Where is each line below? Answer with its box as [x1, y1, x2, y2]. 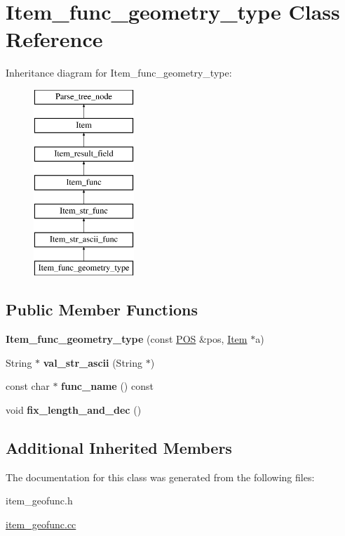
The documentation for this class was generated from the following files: [6, 469, 315, 484]
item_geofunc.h [6, 493, 73, 508]
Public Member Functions [6, 299, 198, 320]
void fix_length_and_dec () [6, 403, 142, 417]
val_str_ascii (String [43, 355, 142, 370]
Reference [6, 25, 103, 53]
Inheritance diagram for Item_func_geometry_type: [6, 65, 232, 80]
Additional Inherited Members [6, 437, 232, 459]
